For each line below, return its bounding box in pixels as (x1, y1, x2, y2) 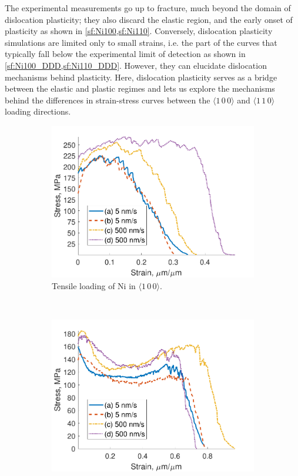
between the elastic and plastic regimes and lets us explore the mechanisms (5, 82, 275, 95)
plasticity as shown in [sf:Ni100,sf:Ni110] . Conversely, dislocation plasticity (5, 25, 273, 37)
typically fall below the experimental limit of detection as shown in (5, 48, 246, 60)
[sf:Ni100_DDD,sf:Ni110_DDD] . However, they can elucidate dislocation (5, 59, 267, 71)
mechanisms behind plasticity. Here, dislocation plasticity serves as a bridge (5, 71, 277, 83)
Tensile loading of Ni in (52, 279, 136, 291)
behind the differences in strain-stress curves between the (5, 93, 210, 106)
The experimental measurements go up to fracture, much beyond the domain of (5, 2, 291, 14)
